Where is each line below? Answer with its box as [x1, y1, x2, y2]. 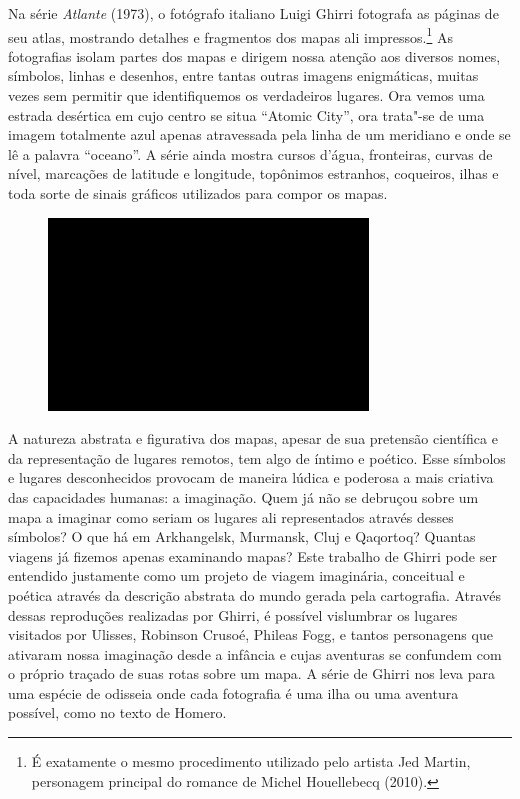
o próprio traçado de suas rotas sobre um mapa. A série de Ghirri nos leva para [8, 663, 496, 684]
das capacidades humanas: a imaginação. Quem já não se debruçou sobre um [8, 486, 479, 507]
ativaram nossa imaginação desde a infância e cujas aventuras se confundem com [8, 643, 502, 664]
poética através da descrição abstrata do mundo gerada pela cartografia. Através [8, 584, 501, 605]
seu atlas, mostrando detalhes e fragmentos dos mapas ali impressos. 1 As [8, 23, 454, 47]
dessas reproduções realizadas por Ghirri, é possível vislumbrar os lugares [8, 604, 458, 625]
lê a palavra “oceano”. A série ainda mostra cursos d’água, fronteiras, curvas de [8, 143, 493, 164]
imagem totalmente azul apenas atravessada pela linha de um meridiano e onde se [8, 124, 511, 145]
